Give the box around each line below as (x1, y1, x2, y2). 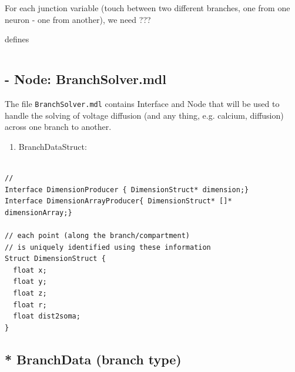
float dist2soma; (13, 312, 81, 321)
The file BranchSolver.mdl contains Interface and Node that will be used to (5, 97, 280, 109)
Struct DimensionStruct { (5, 254, 106, 263)
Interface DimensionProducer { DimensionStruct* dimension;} (5, 185, 249, 194)
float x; (13, 266, 47, 274)
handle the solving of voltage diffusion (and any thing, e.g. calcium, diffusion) (5, 109, 284, 121)
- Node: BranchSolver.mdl (5, 70, 166, 88)
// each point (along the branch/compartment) (5, 231, 190, 240)
